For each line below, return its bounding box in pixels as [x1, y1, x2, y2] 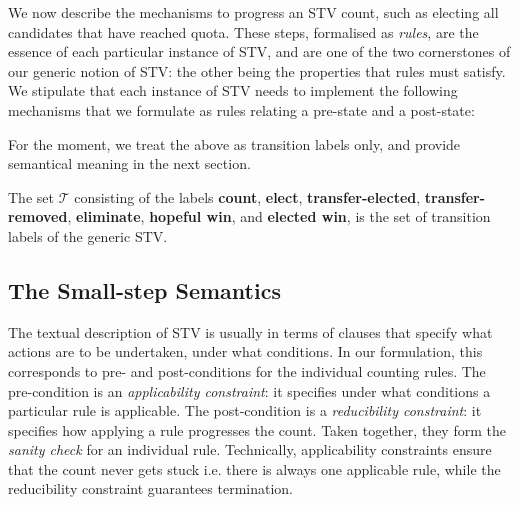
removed [8, 206, 68, 227]
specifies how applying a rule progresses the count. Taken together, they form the [8, 419, 506, 440]
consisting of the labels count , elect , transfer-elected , [74, 186, 421, 207]
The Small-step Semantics [8, 274, 281, 305]
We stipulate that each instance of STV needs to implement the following [8, 80, 458, 101]
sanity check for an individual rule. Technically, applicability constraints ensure [8, 439, 492, 460]
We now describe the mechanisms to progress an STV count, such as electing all [8, 2, 499, 22]
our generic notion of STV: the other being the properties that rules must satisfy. [8, 60, 506, 81]
